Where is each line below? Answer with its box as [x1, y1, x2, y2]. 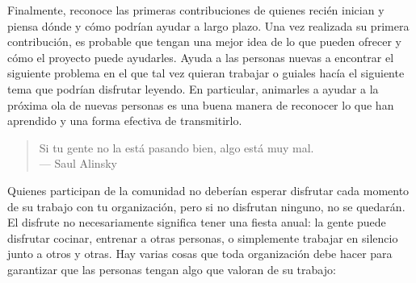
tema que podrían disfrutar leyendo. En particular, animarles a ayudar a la [7, 80, 379, 97]
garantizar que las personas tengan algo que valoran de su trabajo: [7, 260, 336, 277]
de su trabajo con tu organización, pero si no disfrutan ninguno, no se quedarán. [7, 198, 405, 214]
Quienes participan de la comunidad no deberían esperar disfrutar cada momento [7, 181, 410, 198]
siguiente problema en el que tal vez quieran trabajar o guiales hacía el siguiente [7, 65, 405, 81]
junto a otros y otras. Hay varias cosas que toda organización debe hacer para [7, 245, 393, 262]
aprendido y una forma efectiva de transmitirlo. [7, 112, 242, 129]
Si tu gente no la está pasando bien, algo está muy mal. [39, 139, 314, 156]
